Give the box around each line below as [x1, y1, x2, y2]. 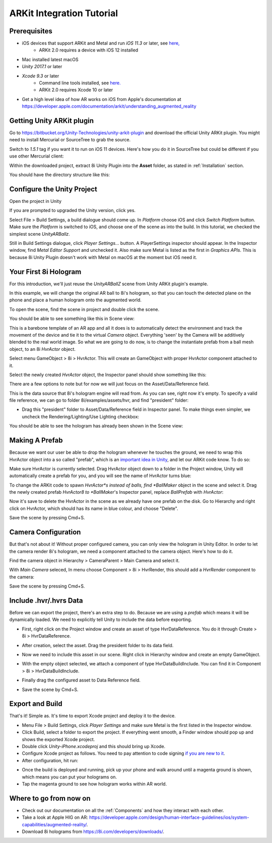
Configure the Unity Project [9, 185, 98, 193]
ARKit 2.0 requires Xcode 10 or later [39, 87, 113, 93]
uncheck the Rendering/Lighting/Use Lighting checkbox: [22, 413, 140, 419]
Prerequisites [9, 27, 52, 35]
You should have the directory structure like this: [9, 172, 110, 178]
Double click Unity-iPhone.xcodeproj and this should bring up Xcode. [22, 744, 166, 750]
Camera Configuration [9, 528, 81, 537]
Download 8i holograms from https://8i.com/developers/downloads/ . [22, 828, 165, 835]
